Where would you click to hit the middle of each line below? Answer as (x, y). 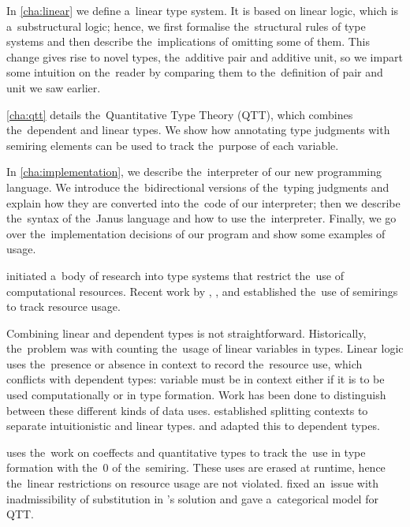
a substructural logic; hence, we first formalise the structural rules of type (186, 26)
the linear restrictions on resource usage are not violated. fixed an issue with (193, 483)
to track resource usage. (63, 306)
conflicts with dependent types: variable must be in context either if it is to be (196, 379)
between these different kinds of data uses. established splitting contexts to (187, 410)
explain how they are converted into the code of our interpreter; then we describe (203, 202)
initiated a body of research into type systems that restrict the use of (175, 275)
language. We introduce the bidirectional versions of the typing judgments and (198, 187)
